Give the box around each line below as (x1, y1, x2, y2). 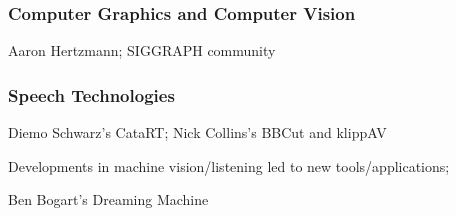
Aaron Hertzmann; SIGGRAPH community (8, 40, 276, 61)
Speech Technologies (8, 82, 175, 107)
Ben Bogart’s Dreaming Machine (8, 189, 209, 210)
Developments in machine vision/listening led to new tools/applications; (8, 155, 450, 176)
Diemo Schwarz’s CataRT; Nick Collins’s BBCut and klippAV (8, 122, 387, 143)
